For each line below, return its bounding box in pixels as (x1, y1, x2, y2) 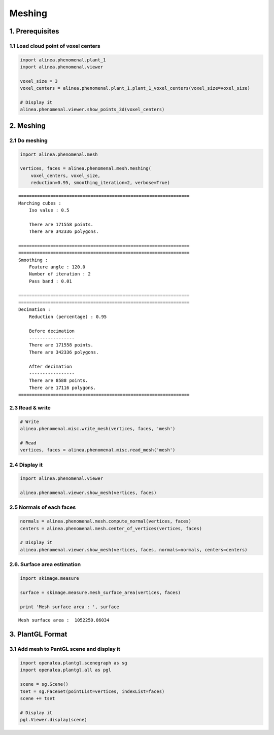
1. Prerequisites (9, 27, 59, 36)
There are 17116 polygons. (28, 384, 96, 391)
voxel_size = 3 (20, 78, 58, 84)
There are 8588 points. (28, 378, 88, 383)
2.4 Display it (9, 461, 43, 468)
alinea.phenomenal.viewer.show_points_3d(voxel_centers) (20, 107, 165, 113)
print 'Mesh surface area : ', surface (20, 604, 119, 610)
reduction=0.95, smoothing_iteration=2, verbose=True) (30, 180, 170, 186)
